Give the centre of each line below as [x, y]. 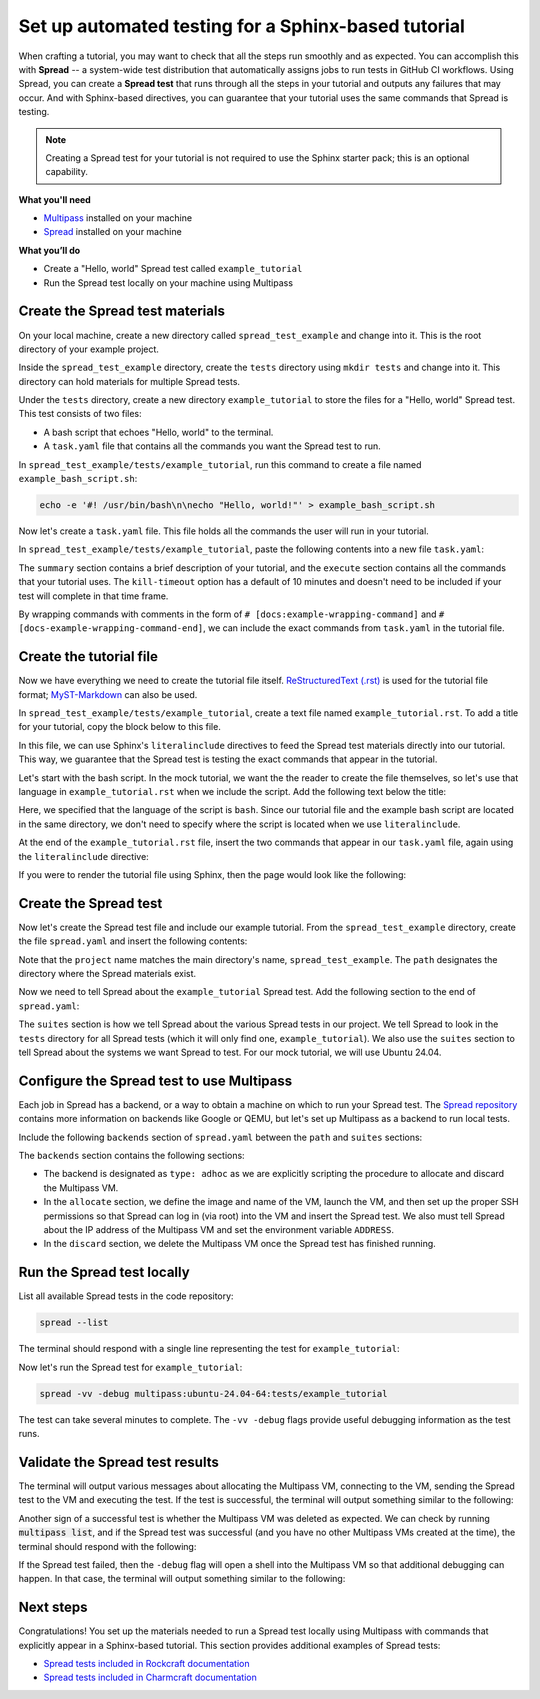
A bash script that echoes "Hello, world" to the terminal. [158, 432]
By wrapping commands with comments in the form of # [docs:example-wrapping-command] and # [231, 614]
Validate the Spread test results [118, 1461]
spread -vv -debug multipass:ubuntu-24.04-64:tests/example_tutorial [213, 1393]
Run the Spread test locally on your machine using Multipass [168, 282]
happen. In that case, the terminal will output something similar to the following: [182, 1579]
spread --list [74, 1323]
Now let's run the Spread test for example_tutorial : [130, 1367]
